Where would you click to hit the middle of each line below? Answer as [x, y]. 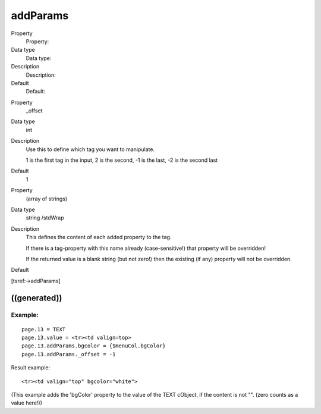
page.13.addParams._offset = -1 [69, 354]
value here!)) [27, 403]
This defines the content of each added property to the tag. [99, 237]
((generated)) [37, 298]
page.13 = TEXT [44, 329]
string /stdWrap [45, 218]
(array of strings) [47, 199]
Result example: [31, 368]
